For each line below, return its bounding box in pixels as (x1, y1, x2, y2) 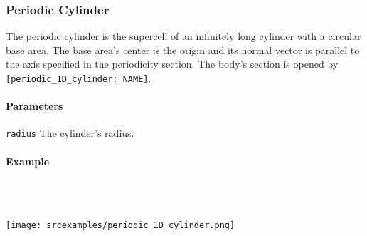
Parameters (6, 98, 63, 113)
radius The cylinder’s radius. (6, 125, 134, 140)
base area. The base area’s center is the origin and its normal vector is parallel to (6, 42, 360, 57)
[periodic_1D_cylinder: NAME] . (6, 71, 151, 85)
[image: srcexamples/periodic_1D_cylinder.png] (6, 220, 235, 231)
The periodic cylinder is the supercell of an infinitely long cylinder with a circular (6, 29, 361, 43)
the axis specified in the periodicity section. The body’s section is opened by (6, 56, 339, 71)
